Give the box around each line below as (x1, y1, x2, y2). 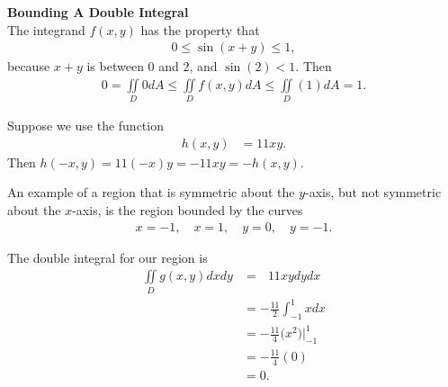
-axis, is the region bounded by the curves (72, 200, 303, 219)
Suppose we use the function (7, 116, 164, 135)
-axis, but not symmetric (305, 183, 442, 202)
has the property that (140, 20, 260, 39)
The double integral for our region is (7, 247, 208, 266)
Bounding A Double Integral (7, 3, 189, 21)
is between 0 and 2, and (86, 57, 218, 76)
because (7, 57, 50, 76)
